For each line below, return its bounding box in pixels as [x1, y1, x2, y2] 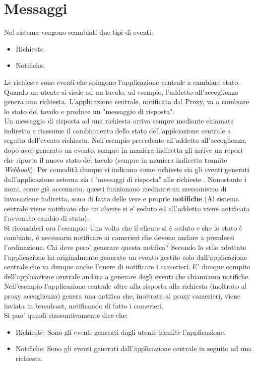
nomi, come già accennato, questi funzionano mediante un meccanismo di [4, 183, 227, 194]
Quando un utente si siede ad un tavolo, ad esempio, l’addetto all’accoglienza [4, 86, 239, 97]
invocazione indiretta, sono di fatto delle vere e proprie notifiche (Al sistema [4, 193, 239, 204]
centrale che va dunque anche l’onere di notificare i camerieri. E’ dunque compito [4, 261, 251, 272]
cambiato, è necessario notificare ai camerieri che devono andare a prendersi [4, 232, 235, 243]
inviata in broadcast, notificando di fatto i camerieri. [4, 300, 164, 310]
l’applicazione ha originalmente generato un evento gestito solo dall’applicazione [4, 251, 247, 262]
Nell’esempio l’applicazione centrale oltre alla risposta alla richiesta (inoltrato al [4, 281, 247, 291]
